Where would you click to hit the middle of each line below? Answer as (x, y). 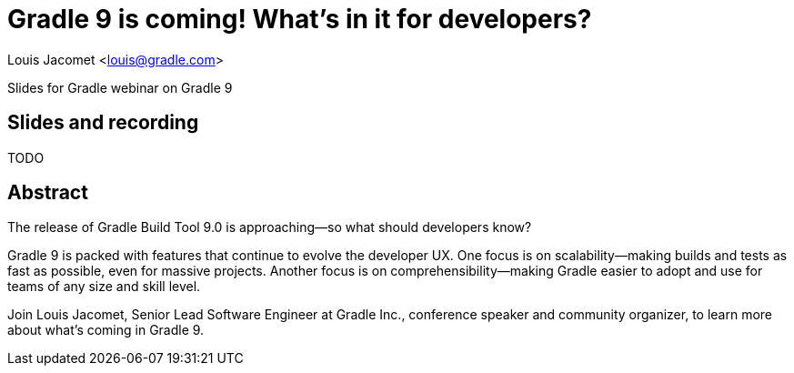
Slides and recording (103, 123)
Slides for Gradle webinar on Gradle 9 (120, 87)
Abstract (48, 193)
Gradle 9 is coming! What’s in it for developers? (300, 19)
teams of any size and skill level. (104, 287)
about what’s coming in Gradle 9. (106, 330)
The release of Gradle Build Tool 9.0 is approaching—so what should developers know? (270, 227)
